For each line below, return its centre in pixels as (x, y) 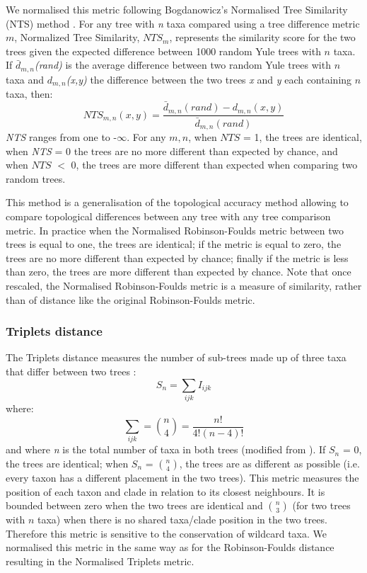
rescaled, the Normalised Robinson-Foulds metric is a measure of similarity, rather (184, 286)
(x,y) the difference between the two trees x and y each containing (209, 79)
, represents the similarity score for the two (262, 37)
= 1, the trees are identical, (303, 137)
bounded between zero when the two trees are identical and (134, 505)
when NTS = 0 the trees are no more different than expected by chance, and (172, 151)
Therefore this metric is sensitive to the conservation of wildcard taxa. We (166, 533)
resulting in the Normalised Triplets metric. (100, 561)
